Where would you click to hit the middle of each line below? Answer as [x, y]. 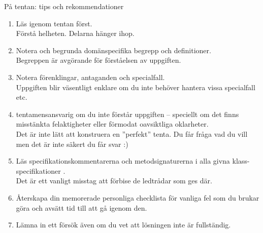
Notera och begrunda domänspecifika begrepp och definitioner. [113, 50]
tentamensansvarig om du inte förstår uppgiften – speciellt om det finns [127, 114]
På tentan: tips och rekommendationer [64, 6]
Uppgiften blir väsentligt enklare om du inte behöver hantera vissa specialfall [136, 87]
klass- [241, 161]
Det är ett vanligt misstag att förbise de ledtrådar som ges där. [114, 181]
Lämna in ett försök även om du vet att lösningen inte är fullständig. [123, 225]
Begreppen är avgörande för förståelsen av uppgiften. [98, 60]
